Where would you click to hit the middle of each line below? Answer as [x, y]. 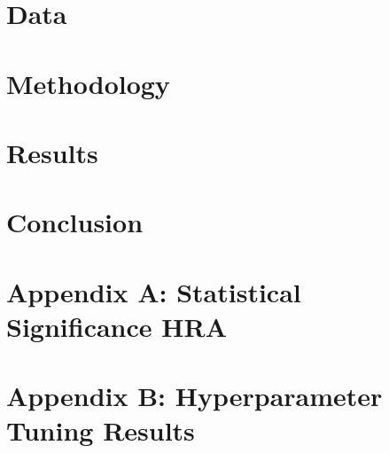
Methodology [88, 83]
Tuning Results [101, 430]
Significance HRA [117, 326]
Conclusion [75, 222]
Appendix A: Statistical [154, 291]
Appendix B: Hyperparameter [194, 396]
